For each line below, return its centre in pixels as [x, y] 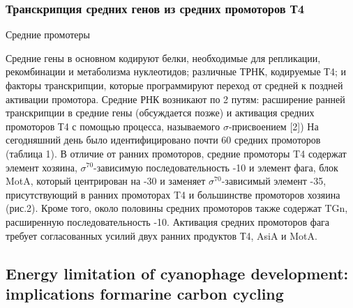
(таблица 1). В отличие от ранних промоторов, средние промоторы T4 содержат [176, 153]
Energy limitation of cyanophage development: [177, 273]
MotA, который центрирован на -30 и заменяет [106, 181]
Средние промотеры [48, 34]
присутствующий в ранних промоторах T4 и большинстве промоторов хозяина [173, 194]
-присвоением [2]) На [273, 126]
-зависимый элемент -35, [274, 181]
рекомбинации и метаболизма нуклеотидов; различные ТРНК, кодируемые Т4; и [176, 71]
